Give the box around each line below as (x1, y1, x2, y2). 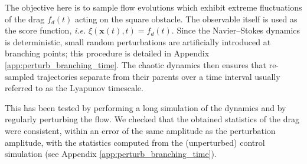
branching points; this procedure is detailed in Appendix (5, 47, 210, 59)
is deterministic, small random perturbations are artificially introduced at (5, 35, 271, 48)
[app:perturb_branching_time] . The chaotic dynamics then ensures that (5, 58, 266, 71)
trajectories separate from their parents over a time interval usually (37, 70, 280, 82)
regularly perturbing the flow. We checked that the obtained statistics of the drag (5, 113, 299, 125)
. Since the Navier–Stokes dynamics (171, 24, 301, 36)
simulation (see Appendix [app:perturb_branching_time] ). (5, 148, 217, 160)
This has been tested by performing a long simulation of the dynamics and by (5, 101, 286, 113)
